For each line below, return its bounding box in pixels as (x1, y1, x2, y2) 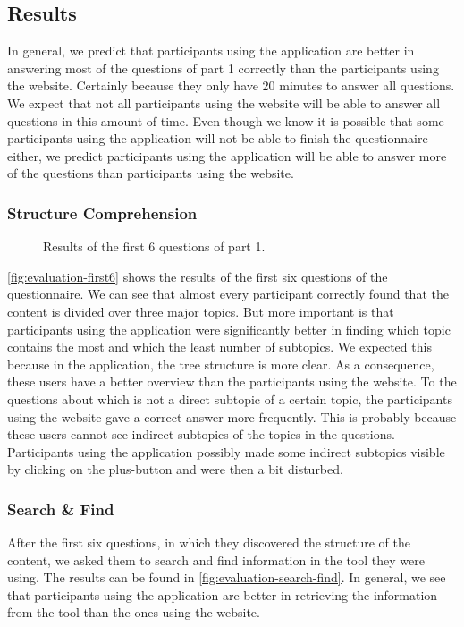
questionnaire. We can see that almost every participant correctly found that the (7, 284, 449, 303)
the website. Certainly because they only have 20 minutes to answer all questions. (7, 76, 455, 95)
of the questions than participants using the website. (7, 164, 294, 182)
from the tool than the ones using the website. (7, 603, 260, 622)
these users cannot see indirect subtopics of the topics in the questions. (7, 425, 395, 444)
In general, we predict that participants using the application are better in (7, 41, 415, 60)
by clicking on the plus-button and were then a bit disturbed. (7, 460, 343, 479)
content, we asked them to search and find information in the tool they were (7, 550, 425, 569)
